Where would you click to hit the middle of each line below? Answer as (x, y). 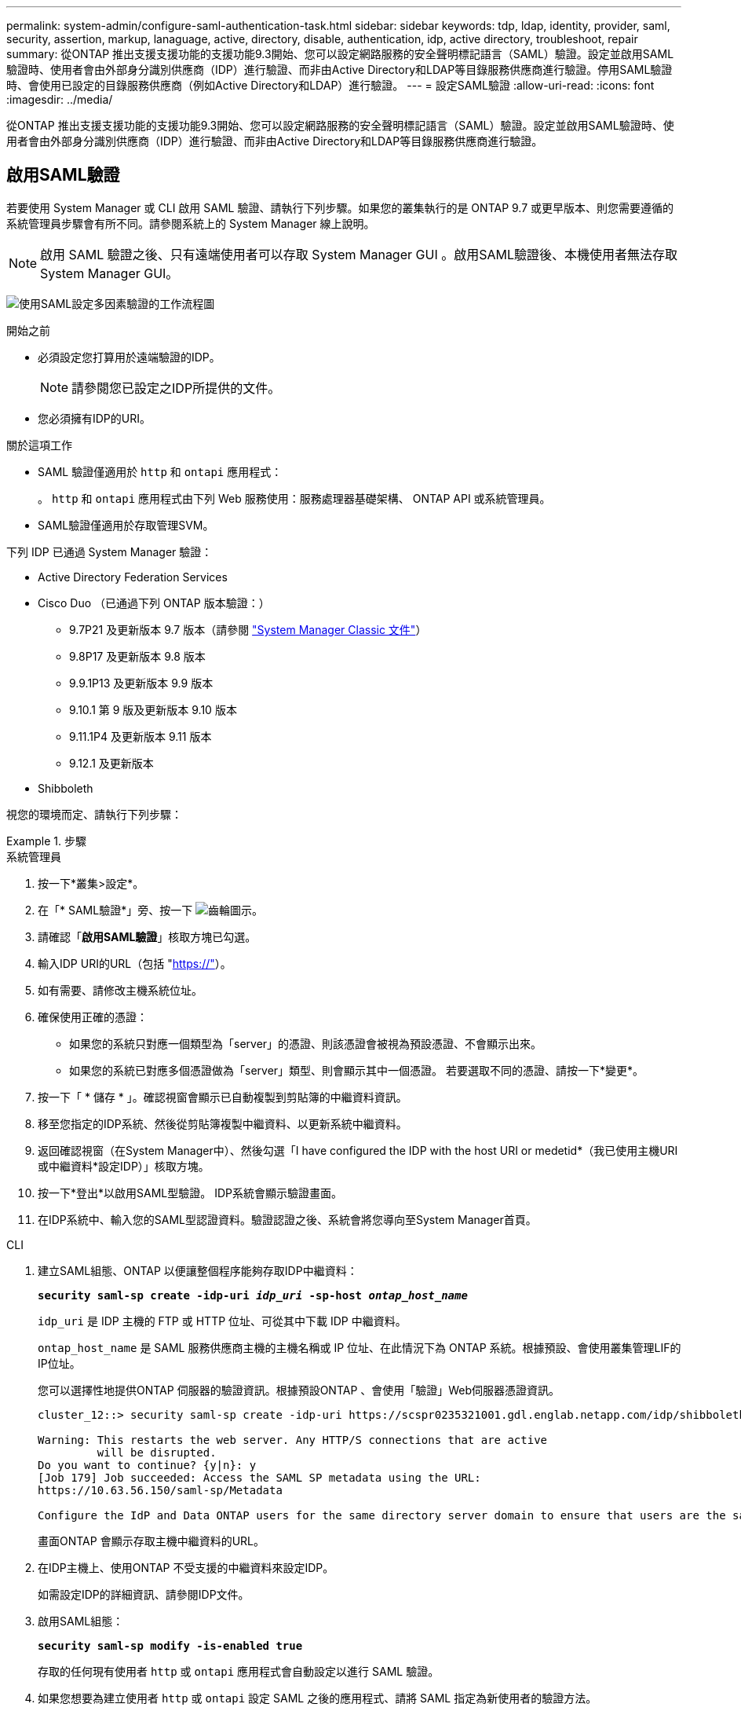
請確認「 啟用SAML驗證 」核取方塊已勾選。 (147, 936)
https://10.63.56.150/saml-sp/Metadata (160, 1490)
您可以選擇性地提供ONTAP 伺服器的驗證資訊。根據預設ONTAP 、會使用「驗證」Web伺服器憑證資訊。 (299, 1390)
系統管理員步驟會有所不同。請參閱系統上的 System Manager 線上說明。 (191, 223)
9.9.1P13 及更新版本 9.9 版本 (141, 683)
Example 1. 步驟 (46, 841)
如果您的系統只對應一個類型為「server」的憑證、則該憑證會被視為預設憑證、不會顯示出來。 (306, 1043)
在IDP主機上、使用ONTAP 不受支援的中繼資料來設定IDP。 (186, 1567)
